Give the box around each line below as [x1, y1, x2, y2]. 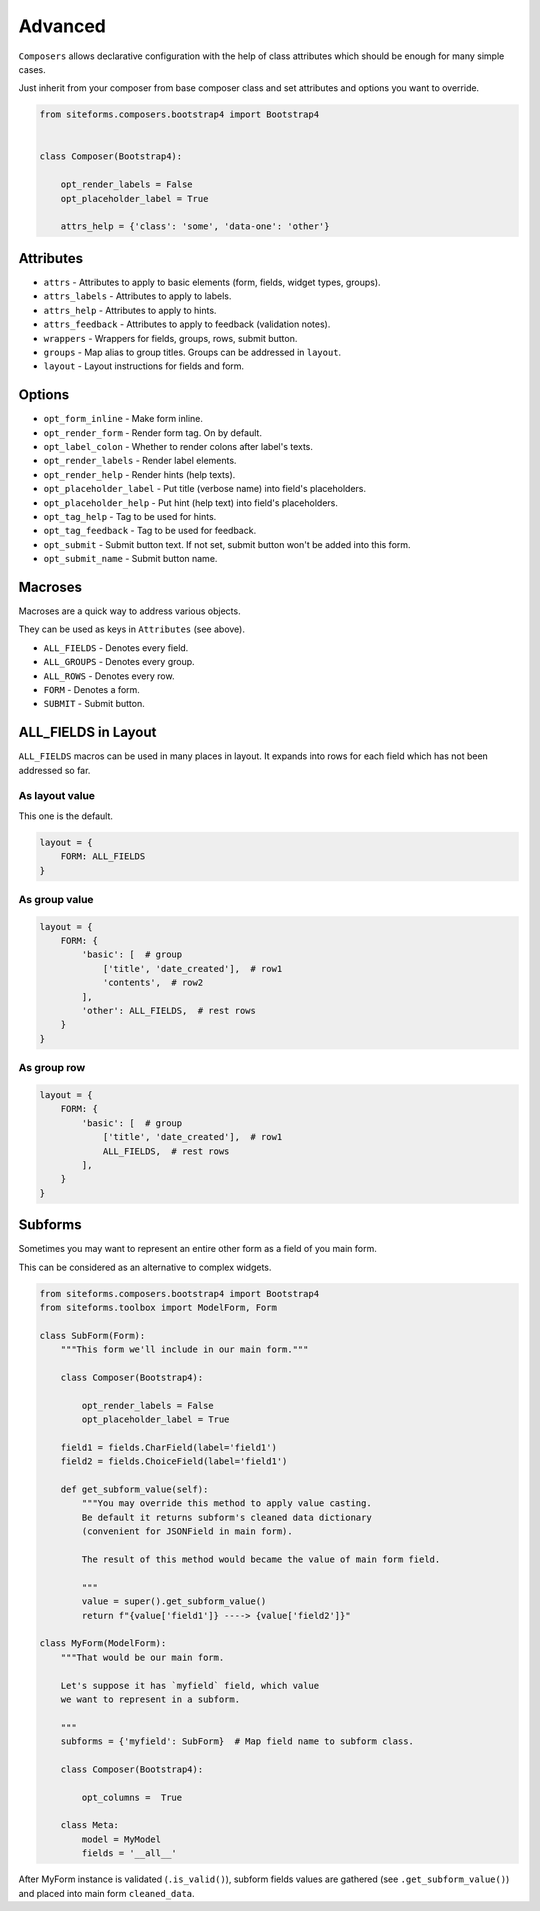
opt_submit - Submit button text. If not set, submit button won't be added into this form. [43, 538, 411, 550]
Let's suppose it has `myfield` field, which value [60, 1680, 320, 1691]
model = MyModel [81, 1833, 162, 1845]
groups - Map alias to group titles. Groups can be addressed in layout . [43, 346, 342, 358]
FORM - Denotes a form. [43, 683, 140, 695]
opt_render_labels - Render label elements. [43, 455, 237, 467]
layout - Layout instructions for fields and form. [43, 360, 245, 372]
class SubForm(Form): [39, 1330, 146, 1341]
